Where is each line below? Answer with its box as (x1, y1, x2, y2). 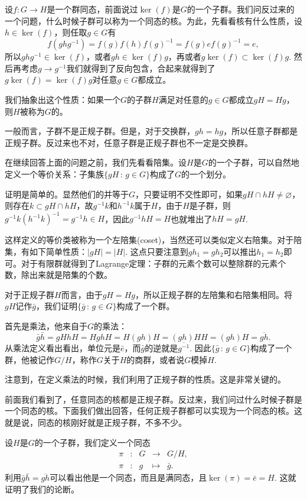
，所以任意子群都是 (223, 125, 298, 137)
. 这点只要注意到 (125, 245, 188, 257)
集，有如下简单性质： (5, 245, 87, 257)
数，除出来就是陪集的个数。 (5, 268, 112, 281)
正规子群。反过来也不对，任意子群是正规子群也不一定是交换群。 (5, 136, 253, 148)
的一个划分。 (181, 168, 231, 180)
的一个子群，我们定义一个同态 (34, 436, 151, 448)
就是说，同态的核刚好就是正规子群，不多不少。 (5, 416, 187, 428)
